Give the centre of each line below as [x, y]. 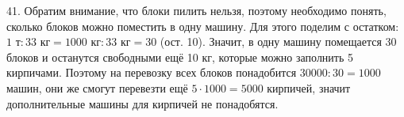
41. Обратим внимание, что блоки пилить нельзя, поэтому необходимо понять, [196, 10]
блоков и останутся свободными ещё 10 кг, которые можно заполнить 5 [180, 57]
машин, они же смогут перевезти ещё [97, 87]
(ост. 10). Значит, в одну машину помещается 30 [278, 42]
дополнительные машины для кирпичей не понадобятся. [142, 103]
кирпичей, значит [309, 87]
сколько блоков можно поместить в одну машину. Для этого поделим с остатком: [203, 26]
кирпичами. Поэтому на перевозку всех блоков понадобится [152, 72]
